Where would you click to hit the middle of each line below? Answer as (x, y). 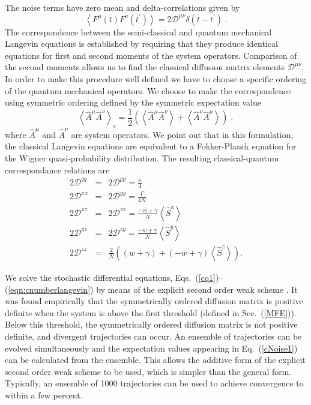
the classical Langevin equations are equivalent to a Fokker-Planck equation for (151, 146)
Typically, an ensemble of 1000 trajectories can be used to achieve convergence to (154, 383)
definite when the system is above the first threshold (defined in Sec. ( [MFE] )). (151, 312)
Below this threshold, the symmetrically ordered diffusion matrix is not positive (151, 324)
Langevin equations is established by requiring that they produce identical (141, 43)
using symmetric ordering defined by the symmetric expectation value (133, 102)
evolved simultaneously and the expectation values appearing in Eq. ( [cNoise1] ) (151, 348)
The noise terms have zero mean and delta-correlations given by (122, 7)
